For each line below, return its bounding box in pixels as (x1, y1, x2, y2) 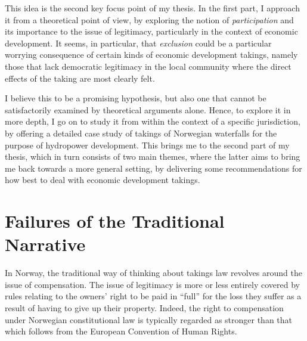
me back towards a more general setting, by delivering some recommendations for (5, 162, 302, 174)
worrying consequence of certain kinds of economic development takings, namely (5, 48, 298, 61)
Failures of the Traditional (5, 209, 225, 233)
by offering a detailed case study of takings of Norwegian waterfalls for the (5, 126, 277, 139)
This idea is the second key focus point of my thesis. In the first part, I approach (5, 2, 300, 14)
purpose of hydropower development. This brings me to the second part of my (5, 138, 290, 151)
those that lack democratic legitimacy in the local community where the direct (5, 60, 292, 72)
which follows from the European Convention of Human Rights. (5, 325, 237, 337)
